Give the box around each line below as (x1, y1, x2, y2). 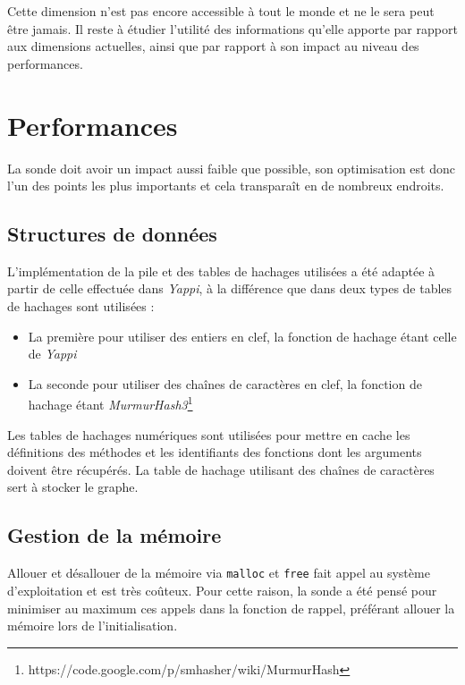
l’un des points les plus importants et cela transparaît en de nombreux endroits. (7, 176, 444, 195)
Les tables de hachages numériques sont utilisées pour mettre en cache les (7, 425, 410, 444)
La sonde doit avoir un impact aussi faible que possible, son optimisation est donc (7, 158, 455, 177)
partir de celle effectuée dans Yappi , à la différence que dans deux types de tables (7, 279, 452, 298)
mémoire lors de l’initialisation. (7, 616, 178, 635)
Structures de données (7, 220, 217, 248)
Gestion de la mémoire (7, 521, 222, 549)
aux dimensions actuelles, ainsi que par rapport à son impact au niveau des (7, 37, 419, 55)
